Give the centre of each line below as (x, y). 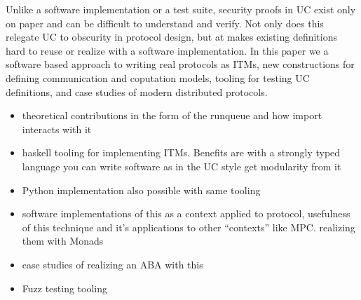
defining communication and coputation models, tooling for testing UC (158, 77)
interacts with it (57, 129)
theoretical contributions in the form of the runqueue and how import (172, 115)
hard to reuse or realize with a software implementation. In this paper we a (167, 50)
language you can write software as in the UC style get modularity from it (182, 166)
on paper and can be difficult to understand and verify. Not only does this (165, 23)
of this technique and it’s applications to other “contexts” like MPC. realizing (189, 227)
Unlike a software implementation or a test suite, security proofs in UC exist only (181, 9)
